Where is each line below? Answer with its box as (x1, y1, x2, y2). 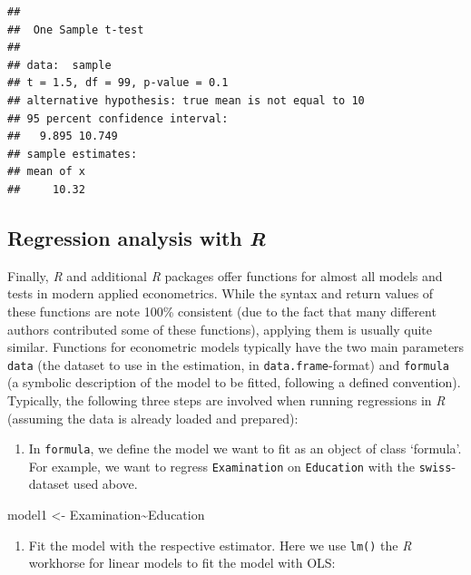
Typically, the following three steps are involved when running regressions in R (7, 390, 446, 409)
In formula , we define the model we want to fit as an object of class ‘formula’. (28, 439, 462, 458)
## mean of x (7, 165, 85, 179)
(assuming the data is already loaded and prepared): (7, 408, 299, 427)
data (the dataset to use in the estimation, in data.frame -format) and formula (7, 355, 450, 374)
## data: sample (7, 58, 112, 72)
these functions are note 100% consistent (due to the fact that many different (7, 301, 437, 320)
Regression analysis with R (7, 223, 266, 251)
